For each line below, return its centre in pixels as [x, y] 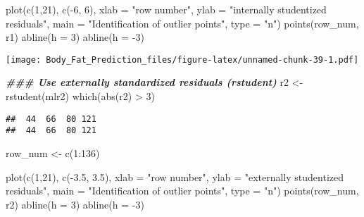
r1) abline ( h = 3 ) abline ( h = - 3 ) [75, 37]
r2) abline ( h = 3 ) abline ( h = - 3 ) [75, 204]
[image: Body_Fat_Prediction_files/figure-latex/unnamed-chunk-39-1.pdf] [182, 60]
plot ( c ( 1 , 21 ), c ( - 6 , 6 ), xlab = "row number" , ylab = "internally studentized [166, 9]
